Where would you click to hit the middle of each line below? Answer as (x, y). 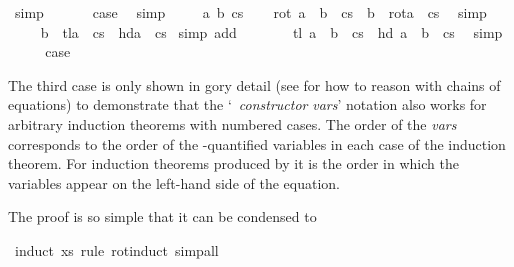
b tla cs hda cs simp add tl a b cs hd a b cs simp (271, 31)
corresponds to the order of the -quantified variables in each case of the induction (257, 143)
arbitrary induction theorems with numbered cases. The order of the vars (232, 123)
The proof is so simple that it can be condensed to (162, 216)
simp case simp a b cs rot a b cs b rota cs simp (250, 12)
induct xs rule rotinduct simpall (116, 249)
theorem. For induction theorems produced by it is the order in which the (233, 163)
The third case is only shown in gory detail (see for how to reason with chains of (254, 84)
